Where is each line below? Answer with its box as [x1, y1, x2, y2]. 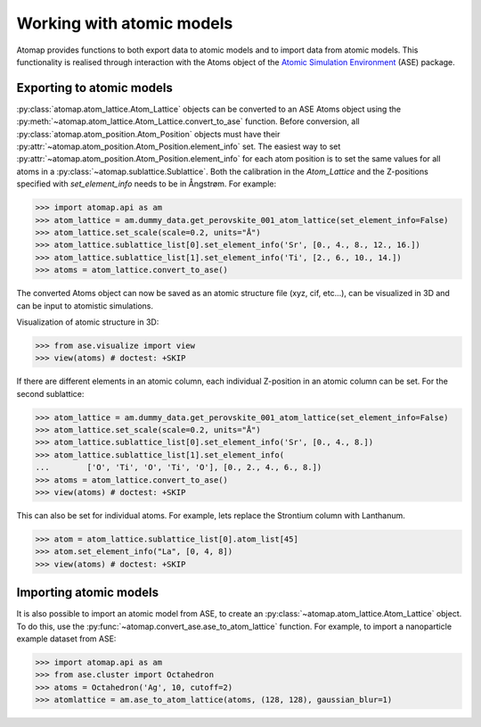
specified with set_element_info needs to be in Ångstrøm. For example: [16, 178, 277, 189]
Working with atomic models [16, 13, 233, 33]
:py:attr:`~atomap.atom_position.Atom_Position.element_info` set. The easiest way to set [16, 141, 341, 152]
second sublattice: [16, 388, 85, 399]
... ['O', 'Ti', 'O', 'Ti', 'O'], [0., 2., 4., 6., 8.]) [35, 462, 322, 473]
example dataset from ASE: [16, 633, 117, 644]
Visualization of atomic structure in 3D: [16, 317, 159, 327]
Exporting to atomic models [16, 80, 174, 95]
